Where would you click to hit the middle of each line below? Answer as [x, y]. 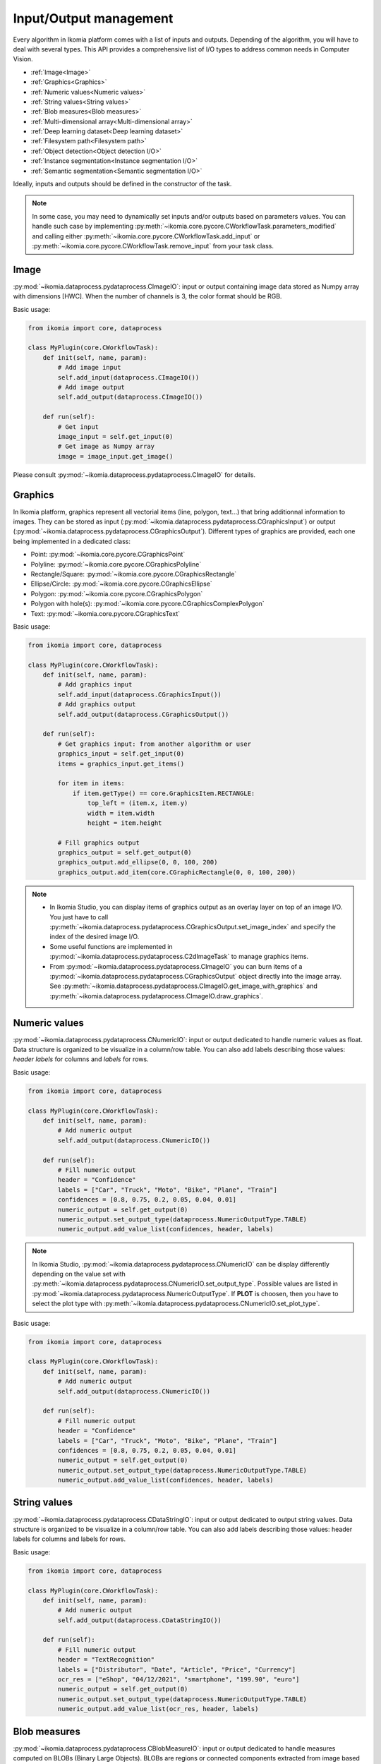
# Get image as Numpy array [106, 447]
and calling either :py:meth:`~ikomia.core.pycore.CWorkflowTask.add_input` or [146, 236]
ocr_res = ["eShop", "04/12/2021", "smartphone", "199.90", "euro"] [179, 1680]
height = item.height [125, 823]
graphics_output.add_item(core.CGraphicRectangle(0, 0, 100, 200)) [177, 872]
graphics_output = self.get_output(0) [125, 853]
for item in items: [91, 784]
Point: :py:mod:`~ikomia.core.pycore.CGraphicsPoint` [108, 555]
